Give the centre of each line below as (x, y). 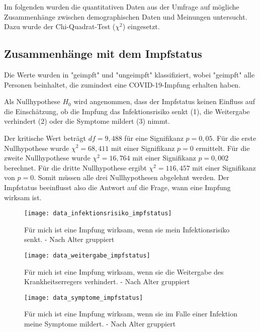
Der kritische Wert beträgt (45, 138)
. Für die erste (234, 138)
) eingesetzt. (141, 26)
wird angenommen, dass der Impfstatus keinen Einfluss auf (164, 101)
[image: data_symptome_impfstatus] (84, 298)
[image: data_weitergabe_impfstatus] (87, 255)
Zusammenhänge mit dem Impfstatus (103, 54)
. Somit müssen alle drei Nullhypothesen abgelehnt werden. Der (132, 177)
